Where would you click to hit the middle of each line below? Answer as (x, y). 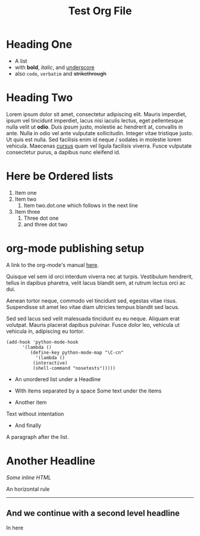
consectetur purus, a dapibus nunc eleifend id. (63, 152)
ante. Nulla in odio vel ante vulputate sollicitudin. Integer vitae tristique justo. (100, 133)
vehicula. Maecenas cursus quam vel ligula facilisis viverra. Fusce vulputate (99, 146)
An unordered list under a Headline (58, 379)
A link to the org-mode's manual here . (53, 265)
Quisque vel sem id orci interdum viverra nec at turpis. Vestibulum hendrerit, (100, 276)
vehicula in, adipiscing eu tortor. (45, 331)
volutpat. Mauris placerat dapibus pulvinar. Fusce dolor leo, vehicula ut (93, 325)
